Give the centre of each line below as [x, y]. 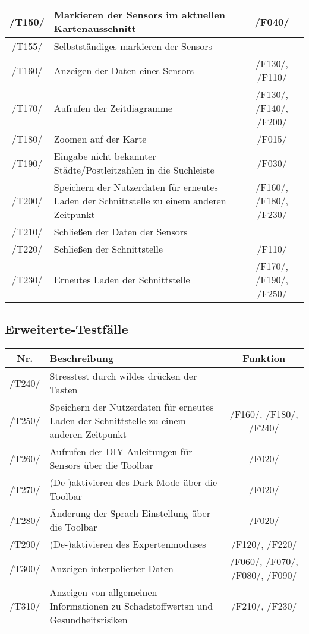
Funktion [264, 358]
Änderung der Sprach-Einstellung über [130, 513]
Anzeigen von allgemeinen [103, 592]
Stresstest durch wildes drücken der [123, 376]
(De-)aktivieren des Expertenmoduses [128, 544]
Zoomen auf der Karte [100, 139]
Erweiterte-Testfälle [67, 329]
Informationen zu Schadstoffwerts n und [131, 606]
